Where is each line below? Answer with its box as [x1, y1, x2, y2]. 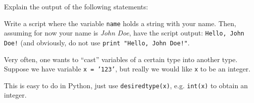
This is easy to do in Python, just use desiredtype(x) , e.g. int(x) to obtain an [4, 80, 248, 90]
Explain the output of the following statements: [4, 1, 148, 11]
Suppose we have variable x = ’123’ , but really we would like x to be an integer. [4, 64, 251, 74]
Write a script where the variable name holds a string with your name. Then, [4, 18, 236, 28]
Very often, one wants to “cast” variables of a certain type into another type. [4, 54, 238, 64]
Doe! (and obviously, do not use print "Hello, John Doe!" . [4, 37, 190, 47]
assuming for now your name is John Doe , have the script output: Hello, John [4, 28, 245, 38]
